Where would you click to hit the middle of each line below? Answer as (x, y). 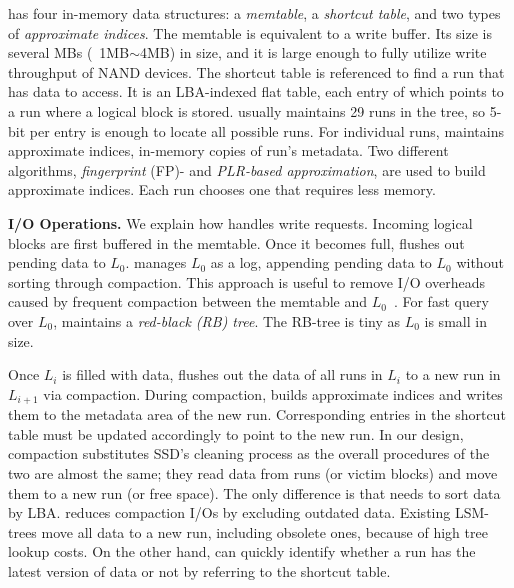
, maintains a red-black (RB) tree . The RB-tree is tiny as (226, 320)
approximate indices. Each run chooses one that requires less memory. (222, 189)
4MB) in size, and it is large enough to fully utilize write (313, 52)
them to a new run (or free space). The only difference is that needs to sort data (254, 492)
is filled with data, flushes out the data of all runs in (222, 374)
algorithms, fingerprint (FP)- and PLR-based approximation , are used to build (247, 169)
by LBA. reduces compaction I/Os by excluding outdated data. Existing (229, 512)
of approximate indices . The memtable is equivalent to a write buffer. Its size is (250, 32)
